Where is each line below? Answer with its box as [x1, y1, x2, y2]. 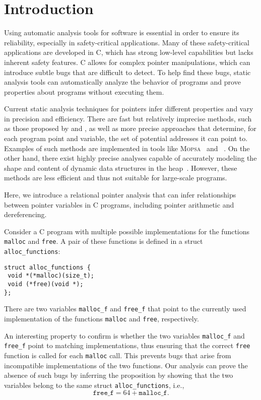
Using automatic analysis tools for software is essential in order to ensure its [4, 27, 239, 38]
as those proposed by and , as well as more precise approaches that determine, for [4, 123, 256, 134]
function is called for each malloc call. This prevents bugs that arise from [4, 350, 231, 360]
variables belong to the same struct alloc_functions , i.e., [4, 379, 184, 390]
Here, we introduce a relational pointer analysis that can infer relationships [4, 189, 236, 200]
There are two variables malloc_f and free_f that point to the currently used [4, 303, 246, 314]
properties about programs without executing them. [4, 86, 164, 97]
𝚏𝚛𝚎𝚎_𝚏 [93, 389, 114, 397]
